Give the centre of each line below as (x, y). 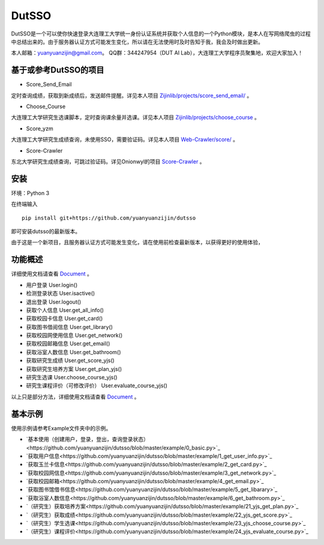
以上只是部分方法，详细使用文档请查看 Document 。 (75, 397)
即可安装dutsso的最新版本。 (46, 232)
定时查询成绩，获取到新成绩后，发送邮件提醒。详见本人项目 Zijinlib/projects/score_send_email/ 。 (132, 95)
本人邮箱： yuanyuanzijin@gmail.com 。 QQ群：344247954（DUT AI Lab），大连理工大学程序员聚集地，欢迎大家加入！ (157, 53)
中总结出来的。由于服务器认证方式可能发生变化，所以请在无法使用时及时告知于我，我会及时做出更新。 (137, 41)
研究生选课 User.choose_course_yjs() (72, 378)
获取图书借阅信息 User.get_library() (70, 327)
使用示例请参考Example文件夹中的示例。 (61, 428)
